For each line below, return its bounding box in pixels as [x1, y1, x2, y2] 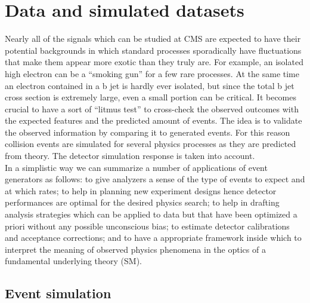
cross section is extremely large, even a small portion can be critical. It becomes [5, 91, 297, 103]
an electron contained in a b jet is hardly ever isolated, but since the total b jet [5, 79, 294, 91]
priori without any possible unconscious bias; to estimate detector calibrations [5, 219, 290, 232]
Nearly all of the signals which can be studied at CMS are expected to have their [5, 32, 301, 45]
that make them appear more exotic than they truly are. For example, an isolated [5, 56, 303, 68]
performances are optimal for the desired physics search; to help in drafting [5, 196, 280, 209]
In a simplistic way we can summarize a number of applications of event [5, 161, 268, 173]
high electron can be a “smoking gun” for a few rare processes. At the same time [5, 67, 300, 79]
